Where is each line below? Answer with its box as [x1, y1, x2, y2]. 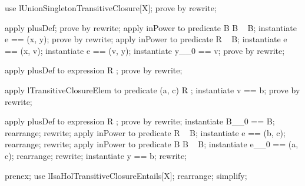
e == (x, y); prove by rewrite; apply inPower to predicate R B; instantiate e [5, 33, 287, 45]
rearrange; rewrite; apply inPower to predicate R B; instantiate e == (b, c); [5, 126, 286, 138]
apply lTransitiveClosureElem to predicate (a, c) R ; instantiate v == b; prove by [5, 83, 300, 96]
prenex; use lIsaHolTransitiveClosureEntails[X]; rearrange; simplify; [5, 169, 247, 181]
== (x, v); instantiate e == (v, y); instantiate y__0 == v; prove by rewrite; [5, 44, 285, 56]
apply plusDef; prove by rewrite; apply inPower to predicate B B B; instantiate [5, 21, 297, 33]
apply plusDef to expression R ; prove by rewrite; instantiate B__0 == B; [5, 115, 275, 127]
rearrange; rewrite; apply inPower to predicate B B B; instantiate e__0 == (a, [5, 138, 299, 150]
